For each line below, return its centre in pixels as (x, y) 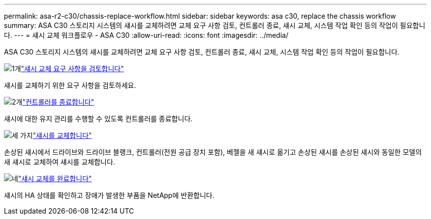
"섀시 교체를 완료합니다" (55, 178)
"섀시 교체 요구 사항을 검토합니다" (72, 68)
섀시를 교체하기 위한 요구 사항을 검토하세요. (70, 85)
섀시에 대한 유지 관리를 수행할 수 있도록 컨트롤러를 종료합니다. (98, 119)
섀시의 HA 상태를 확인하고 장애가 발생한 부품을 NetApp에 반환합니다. (109, 195)
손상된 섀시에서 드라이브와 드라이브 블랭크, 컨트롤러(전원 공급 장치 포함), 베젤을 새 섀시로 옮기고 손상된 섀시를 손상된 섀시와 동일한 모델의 (213, 152)
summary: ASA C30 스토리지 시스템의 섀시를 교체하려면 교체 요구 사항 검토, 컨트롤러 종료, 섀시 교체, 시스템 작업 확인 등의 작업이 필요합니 (215, 25)
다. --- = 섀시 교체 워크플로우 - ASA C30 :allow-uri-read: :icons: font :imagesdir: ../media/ (146, 35)
